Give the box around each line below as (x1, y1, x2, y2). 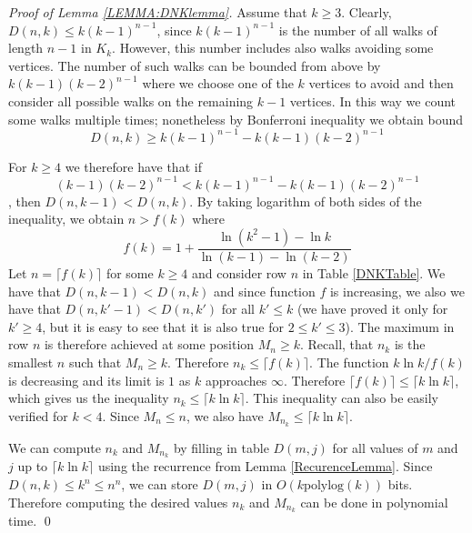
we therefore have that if (65, 156, 202, 176)
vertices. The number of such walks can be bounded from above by (8, 55, 381, 75)
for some (105, 263, 154, 282)
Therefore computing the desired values (8, 492, 228, 511)
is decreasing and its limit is (8, 370, 165, 389)
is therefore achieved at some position (44, 335, 255, 354)
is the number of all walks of (278, 20, 437, 39)
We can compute (8, 437, 101, 457)
